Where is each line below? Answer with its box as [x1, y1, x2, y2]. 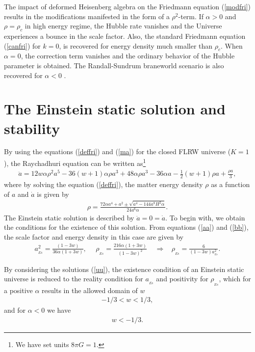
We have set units [15, 339, 69, 349]
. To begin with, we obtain [165, 212, 245, 222]
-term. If [178, 11, 204, 21]
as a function [211, 179, 250, 190]
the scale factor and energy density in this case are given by [4, 231, 183, 242]
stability [4, 118, 60, 138]
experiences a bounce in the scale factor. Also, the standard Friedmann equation [4, 30, 246, 41]
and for [4, 305, 26, 315]
